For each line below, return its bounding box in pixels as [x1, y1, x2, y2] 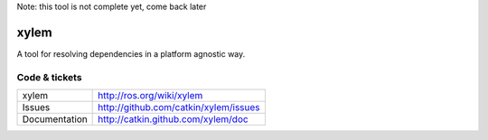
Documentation [22, 113, 88, 126]
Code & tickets [16, 70, 82, 83]
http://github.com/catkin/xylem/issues [98, 101, 261, 114]
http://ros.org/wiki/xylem [98, 89, 203, 102]
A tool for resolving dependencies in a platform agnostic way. [16, 48, 246, 59]
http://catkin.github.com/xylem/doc [98, 113, 249, 126]
